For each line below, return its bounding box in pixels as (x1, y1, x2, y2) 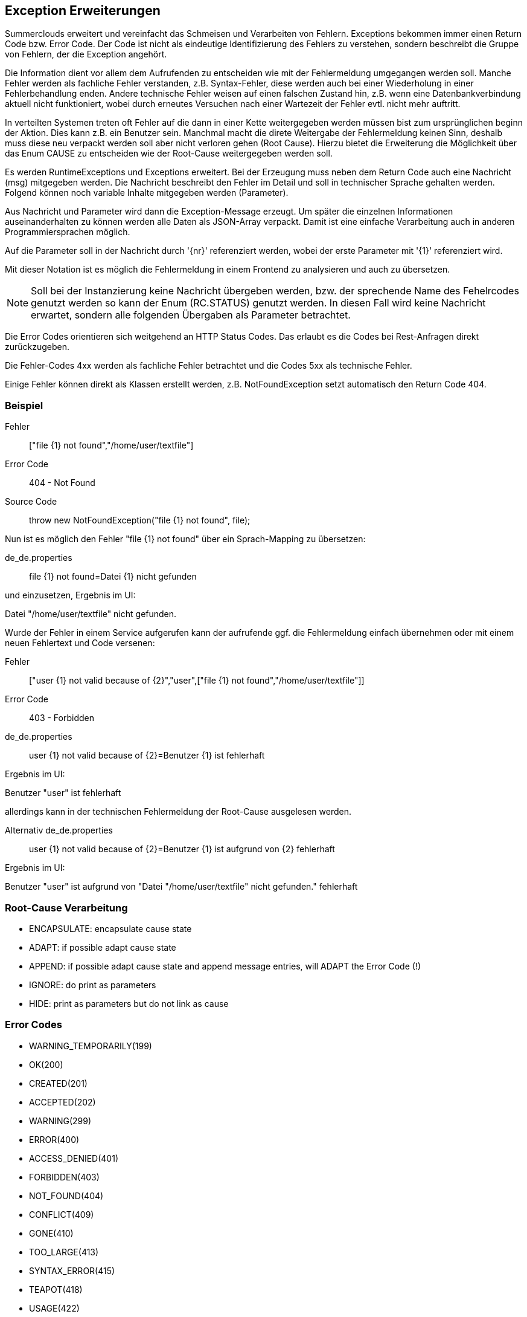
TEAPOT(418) (29, 1284, 83, 1295)
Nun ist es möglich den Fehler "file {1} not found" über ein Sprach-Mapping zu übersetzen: (5, 534, 366, 545)
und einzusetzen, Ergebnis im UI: (5, 590, 136, 601)
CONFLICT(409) (29, 1209, 94, 1220)
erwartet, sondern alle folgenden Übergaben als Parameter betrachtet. (31, 309, 351, 322)
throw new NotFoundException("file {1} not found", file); (29, 515, 251, 526)
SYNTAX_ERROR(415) (29, 1265, 115, 1276)
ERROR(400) (29, 1134, 80, 1145)
